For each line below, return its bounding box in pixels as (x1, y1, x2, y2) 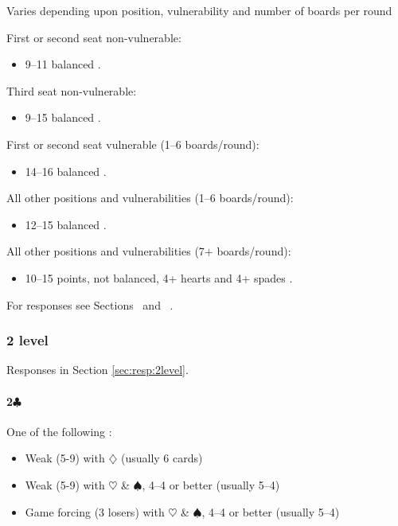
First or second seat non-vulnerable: (6, 29, 181, 45)
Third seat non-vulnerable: (6, 82, 137, 99)
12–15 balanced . (25, 216, 107, 232)
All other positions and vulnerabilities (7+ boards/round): (6, 243, 291, 259)
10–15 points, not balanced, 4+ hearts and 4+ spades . (25, 269, 293, 286)
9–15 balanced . (25, 109, 101, 126)
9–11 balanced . (25, 56, 101, 72)
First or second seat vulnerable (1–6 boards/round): (6, 135, 259, 152)
